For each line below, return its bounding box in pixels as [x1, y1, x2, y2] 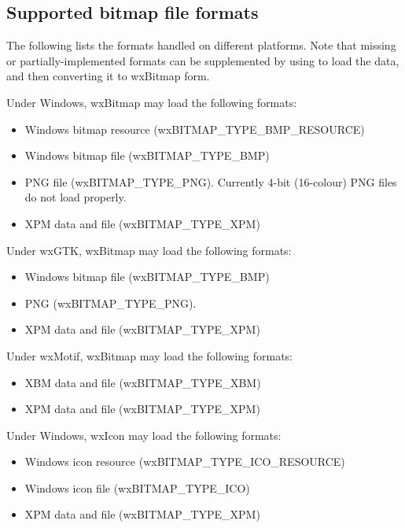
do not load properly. [24, 189, 127, 205]
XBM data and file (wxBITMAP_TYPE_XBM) [24, 374, 261, 390]
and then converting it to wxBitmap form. [6, 68, 210, 84]
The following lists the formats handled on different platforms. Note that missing [6, 37, 396, 54]
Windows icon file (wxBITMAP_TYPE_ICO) [24, 479, 250, 496]
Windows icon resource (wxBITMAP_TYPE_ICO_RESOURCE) [24, 453, 345, 470]
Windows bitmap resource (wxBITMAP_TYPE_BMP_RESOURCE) [24, 120, 365, 137]
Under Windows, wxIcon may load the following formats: [6, 426, 282, 443]
